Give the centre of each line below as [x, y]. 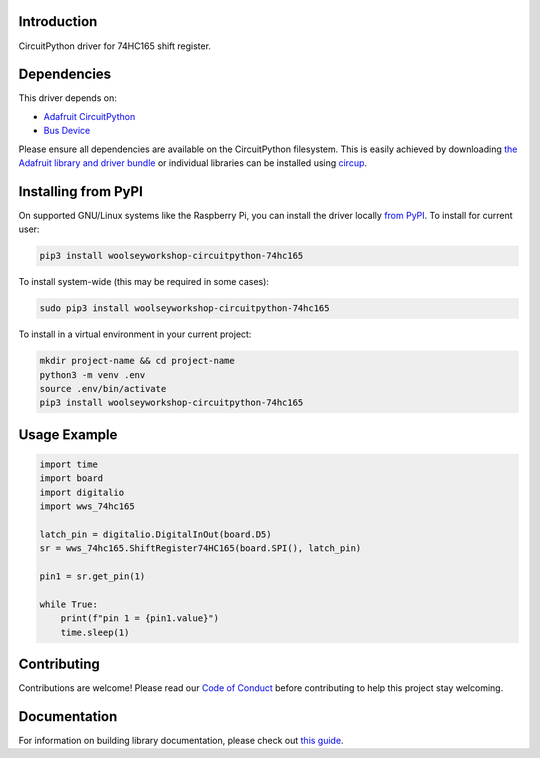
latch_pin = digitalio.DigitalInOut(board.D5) [155, 534]
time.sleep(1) [95, 632]
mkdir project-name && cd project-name [137, 361]
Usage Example [68, 434]
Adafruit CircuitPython [89, 116]
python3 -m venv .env [92, 374]
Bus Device [67, 131]
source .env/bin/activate [103, 388]
